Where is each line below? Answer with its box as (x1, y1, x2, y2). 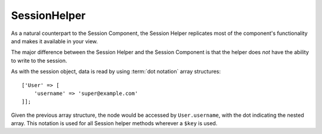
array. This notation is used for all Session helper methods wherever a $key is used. (11, 120, 218, 127)
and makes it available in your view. (11, 37, 98, 44)
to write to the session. (11, 57, 67, 64)
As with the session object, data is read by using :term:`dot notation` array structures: (11, 68, 221, 75)
